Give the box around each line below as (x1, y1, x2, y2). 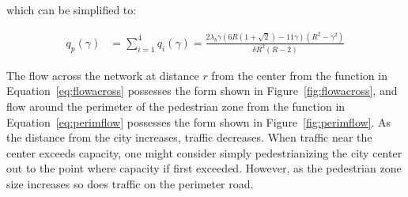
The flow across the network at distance (6, 66, 199, 83)
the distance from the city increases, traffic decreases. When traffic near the (6, 129, 372, 146)
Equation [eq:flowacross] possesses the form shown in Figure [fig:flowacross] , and (6, 82, 398, 99)
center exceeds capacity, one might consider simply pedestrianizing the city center (6, 144, 402, 161)
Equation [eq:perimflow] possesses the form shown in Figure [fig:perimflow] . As (6, 113, 391, 130)
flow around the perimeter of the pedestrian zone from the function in (6, 98, 346, 115)
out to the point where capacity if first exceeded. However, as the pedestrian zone (6, 160, 402, 176)
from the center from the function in (211, 66, 387, 83)
